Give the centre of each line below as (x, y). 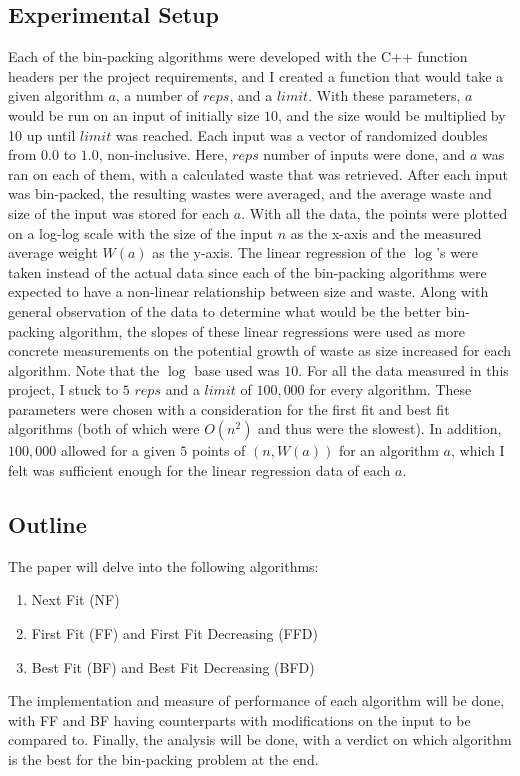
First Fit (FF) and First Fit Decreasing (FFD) (174, 633)
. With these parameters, (384, 95)
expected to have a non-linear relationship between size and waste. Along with (248, 291)
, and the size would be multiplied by (392, 114)
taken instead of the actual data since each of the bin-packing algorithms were (247, 271)
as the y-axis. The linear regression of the (279, 252)
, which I (478, 450)
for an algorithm (388, 450)
